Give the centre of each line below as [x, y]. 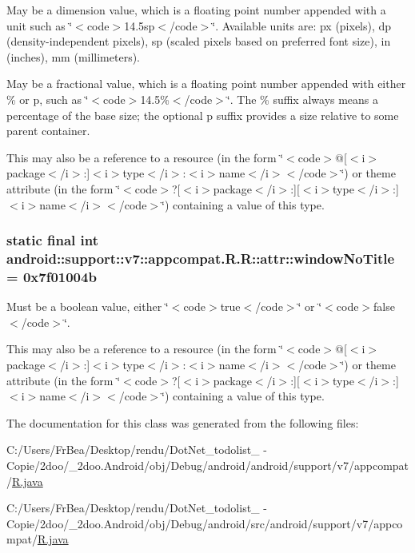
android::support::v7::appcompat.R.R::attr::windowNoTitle [201, 258]
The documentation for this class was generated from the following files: [183, 422]
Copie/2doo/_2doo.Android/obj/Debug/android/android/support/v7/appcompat [208, 465]
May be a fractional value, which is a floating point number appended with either [206, 84]
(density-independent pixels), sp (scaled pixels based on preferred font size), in [199, 41]
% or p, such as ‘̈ [48, 99]
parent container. [48, 131]
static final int [53, 240]
